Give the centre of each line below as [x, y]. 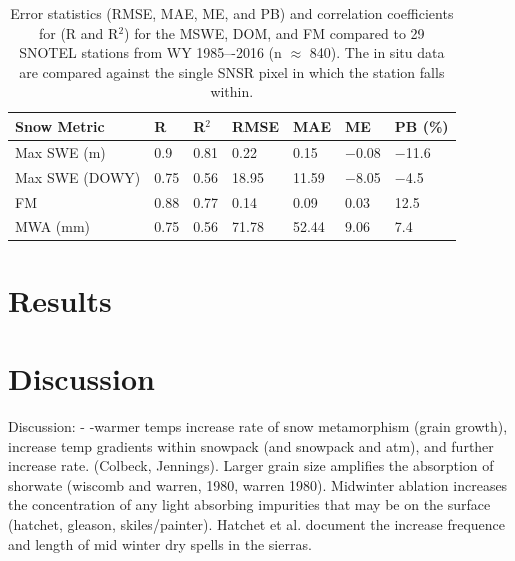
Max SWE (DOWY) [78, 176]
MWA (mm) [53, 226]
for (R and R [78, 32]
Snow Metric [60, 125]
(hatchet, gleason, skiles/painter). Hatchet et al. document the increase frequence [256, 523]
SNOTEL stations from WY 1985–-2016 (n [150, 52]
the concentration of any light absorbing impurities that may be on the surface [249, 504]
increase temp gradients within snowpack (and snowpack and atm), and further [251, 445]
